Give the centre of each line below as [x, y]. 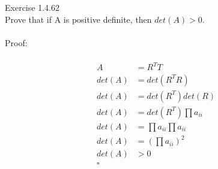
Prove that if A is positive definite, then [78, 19]
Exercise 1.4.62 [32, 7]
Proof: [16, 42]
